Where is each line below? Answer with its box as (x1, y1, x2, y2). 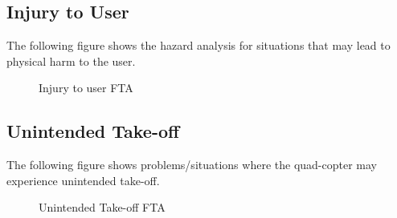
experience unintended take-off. (6, 172, 160, 188)
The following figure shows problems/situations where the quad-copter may (6, 156, 377, 173)
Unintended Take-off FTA (39, 199, 166, 216)
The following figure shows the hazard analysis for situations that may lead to (6, 37, 391, 54)
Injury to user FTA (39, 79, 133, 96)
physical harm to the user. (6, 52, 136, 69)
